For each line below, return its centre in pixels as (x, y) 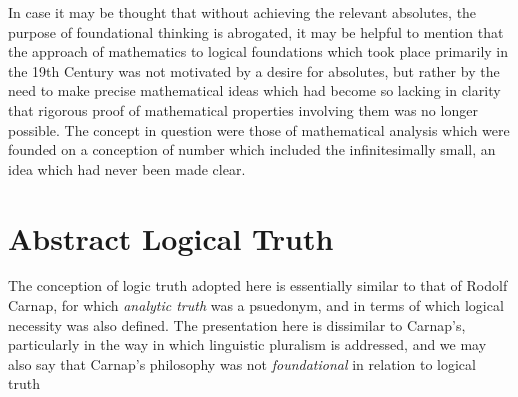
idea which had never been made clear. (127, 168)
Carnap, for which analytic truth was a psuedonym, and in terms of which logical (256, 305)
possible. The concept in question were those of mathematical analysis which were (259, 129)
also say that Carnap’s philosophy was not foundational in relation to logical (242, 363)
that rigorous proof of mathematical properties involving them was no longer (243, 109)
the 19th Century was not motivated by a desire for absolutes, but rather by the (254, 70)
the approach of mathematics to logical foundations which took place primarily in (258, 51)
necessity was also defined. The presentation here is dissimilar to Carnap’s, (237, 324)
